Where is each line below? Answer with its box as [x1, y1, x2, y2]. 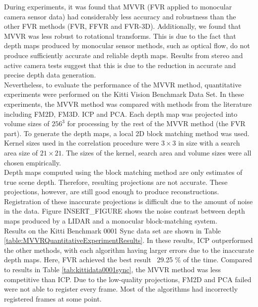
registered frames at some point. [4, 293, 102, 304]
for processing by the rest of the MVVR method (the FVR [67, 118, 246, 129]
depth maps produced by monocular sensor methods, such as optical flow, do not [4, 40, 250, 51]
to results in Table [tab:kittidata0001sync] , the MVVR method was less [4, 264, 221, 275]
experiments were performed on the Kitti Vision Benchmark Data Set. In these [4, 89, 244, 99]
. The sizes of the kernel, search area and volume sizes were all [62, 147, 252, 157]
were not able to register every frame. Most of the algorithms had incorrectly [4, 284, 238, 294]
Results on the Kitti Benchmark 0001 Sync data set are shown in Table [4, 225, 221, 235]
